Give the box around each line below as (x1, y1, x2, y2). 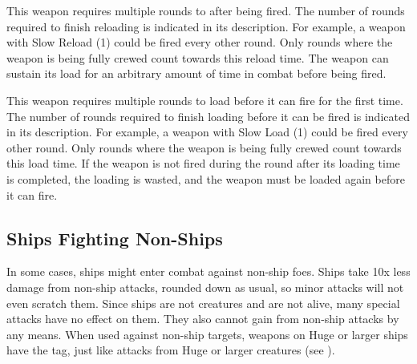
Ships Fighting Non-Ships (6, 225, 223, 250)
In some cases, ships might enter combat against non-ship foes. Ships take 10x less (6, 263, 411, 280)
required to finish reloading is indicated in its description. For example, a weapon (6, 18, 406, 34)
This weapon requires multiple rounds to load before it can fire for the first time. (6, 91, 403, 108)
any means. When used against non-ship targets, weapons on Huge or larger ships (6, 326, 408, 342)
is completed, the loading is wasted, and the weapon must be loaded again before (6, 170, 405, 187)
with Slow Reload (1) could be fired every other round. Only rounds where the (6, 34, 393, 51)
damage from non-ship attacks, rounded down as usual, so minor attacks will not (6, 278, 404, 295)
